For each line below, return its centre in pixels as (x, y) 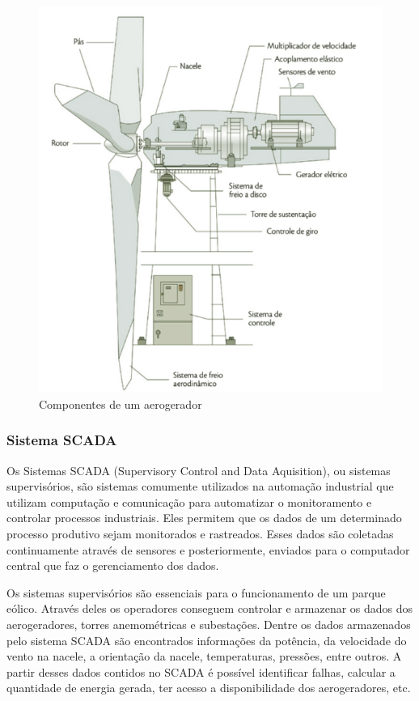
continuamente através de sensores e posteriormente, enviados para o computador (208, 549)
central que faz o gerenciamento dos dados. (113, 565)
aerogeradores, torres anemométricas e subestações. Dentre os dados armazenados (209, 624)
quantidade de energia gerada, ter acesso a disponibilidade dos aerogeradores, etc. (209, 688)
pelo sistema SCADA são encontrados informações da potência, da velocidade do (207, 640)
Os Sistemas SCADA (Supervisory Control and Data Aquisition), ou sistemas (199, 470)
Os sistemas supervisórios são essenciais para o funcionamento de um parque (196, 592)
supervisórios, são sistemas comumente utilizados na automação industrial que (200, 486)
